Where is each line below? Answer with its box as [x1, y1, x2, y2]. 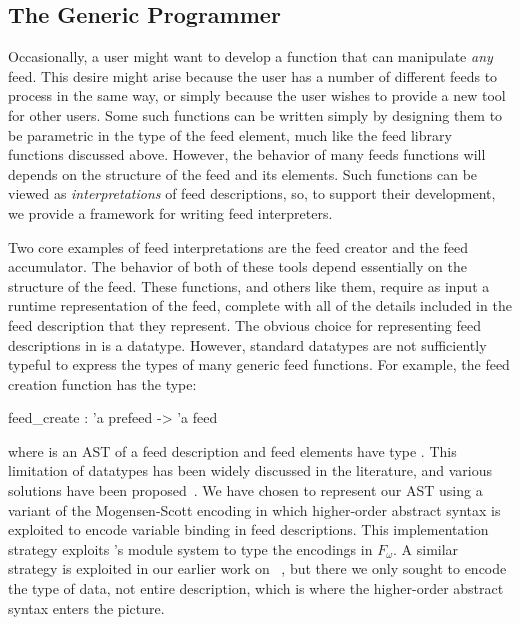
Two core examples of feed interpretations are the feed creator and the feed [8, 236, 469, 257]
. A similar [393, 538, 459, 559]
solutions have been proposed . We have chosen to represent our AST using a [8, 480, 483, 501]
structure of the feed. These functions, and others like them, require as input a [8, 275, 490, 296]
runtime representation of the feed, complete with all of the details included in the [8, 295, 512, 316]
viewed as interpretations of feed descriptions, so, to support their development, [8, 183, 496, 204]
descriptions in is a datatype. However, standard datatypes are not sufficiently [8, 334, 487, 355]
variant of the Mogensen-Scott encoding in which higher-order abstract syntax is [8, 499, 501, 520]
